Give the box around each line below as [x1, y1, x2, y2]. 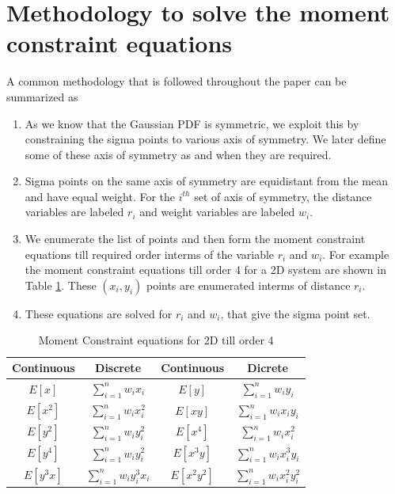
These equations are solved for [25, 305, 173, 321]
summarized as [6, 88, 78, 104]
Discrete [95, 359, 142, 376]
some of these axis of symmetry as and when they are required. [25, 146, 332, 162]
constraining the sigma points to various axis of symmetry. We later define [25, 131, 386, 147]
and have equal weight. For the [25, 188, 176, 204]
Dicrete [247, 359, 288, 376]
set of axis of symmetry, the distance [194, 188, 372, 204]
